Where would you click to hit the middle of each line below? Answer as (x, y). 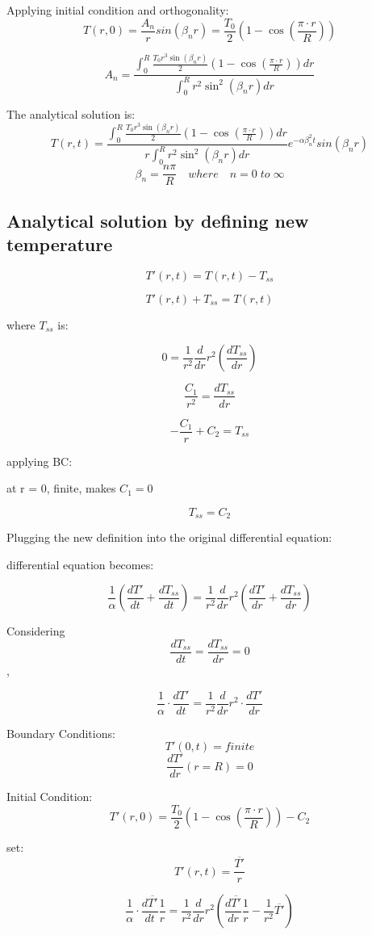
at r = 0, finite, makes (61, 488)
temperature (60, 244)
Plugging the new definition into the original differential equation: (169, 537)
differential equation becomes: (80, 564)
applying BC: (40, 461)
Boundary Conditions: (61, 733)
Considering (36, 631)
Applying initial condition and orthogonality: (118, 10)
